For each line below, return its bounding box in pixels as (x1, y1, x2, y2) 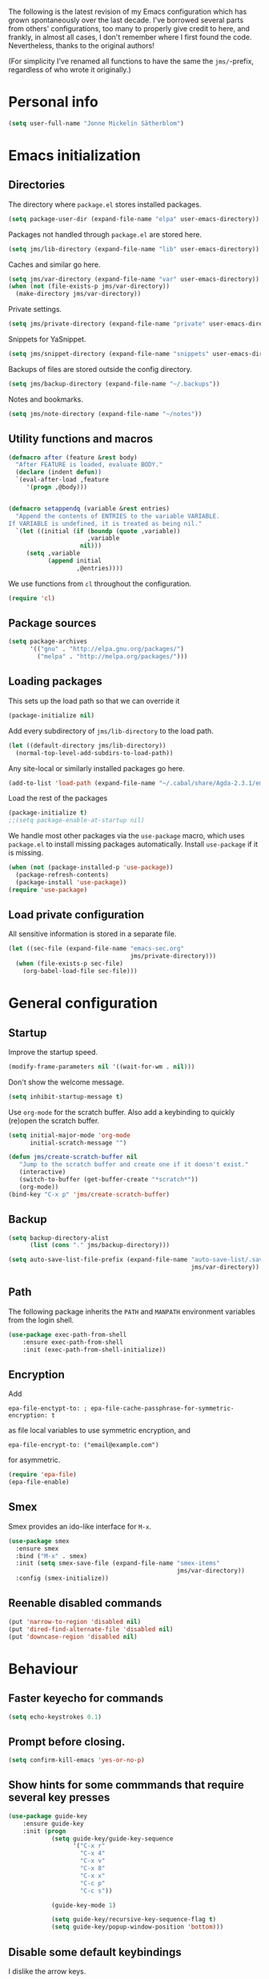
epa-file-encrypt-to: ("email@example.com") (8, 1441, 159, 1449)
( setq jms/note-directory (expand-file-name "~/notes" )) (8, 410, 203, 418)
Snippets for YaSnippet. (8, 334, 86, 344)
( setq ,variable (26, 549, 81, 558)
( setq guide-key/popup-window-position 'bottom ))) (50, 1923, 224, 1931)
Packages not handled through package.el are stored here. (8, 229, 203, 239)
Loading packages (8, 675, 102, 689)
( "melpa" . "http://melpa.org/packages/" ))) (37, 652, 188, 660)
